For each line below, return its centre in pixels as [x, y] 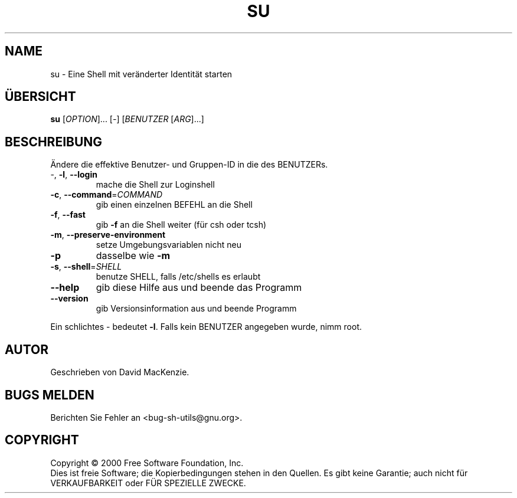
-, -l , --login [74, 175]
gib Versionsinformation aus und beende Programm [196, 309]
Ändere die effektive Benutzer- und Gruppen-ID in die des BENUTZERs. [189, 165]
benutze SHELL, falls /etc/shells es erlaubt [178, 277]
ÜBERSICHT [40, 97]
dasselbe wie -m [133, 256]
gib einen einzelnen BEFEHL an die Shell [174, 205]
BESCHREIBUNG [54, 142]
